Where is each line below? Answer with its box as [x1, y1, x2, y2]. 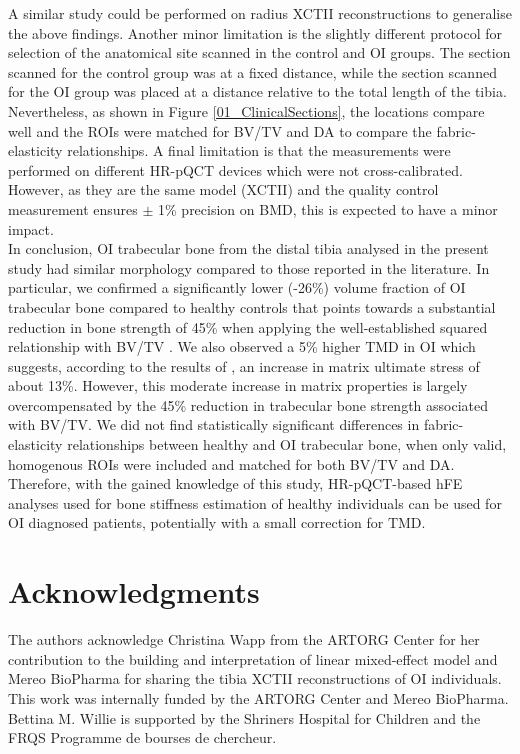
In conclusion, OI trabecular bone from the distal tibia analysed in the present [8, 238, 489, 259]
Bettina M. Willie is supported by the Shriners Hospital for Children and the [8, 707, 481, 728]
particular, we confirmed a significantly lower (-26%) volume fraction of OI [8, 277, 466, 298]
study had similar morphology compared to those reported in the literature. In [8, 257, 490, 278]
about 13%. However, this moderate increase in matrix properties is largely [8, 375, 468, 396]
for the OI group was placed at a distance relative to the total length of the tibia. [8, 81, 507, 102]
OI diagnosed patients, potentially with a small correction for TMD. [8, 512, 426, 533]
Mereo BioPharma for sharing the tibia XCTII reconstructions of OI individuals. [8, 668, 502, 689]
